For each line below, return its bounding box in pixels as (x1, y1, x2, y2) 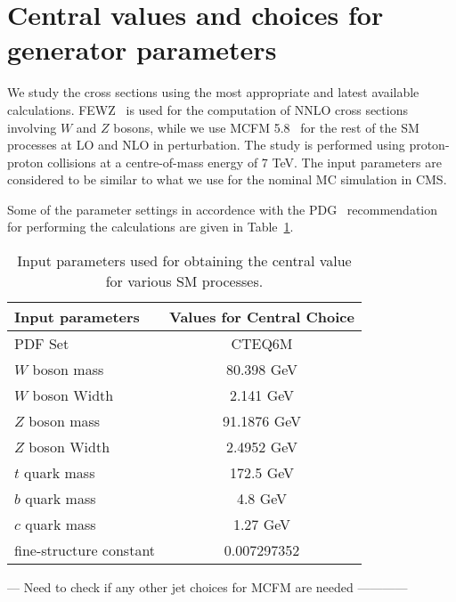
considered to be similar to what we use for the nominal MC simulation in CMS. (7, 170, 447, 189)
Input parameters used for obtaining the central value (17, 250, 352, 272)
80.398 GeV (225, 359, 298, 380)
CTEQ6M (231, 333, 293, 354)
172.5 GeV (229, 462, 295, 484)
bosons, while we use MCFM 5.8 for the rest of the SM (113, 118, 419, 136)
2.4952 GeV (225, 436, 298, 458)
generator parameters (7, 31, 277, 68)
